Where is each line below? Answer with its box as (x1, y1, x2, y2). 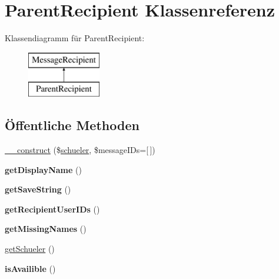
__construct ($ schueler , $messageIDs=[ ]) (5, 144, 155, 156)
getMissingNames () (5, 222, 87, 235)
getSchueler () (5, 243, 55, 255)
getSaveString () (5, 183, 71, 195)
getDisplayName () (5, 163, 82, 175)
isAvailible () (5, 262, 56, 274)
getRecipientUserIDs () (5, 202, 100, 215)
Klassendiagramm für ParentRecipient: (5, 32, 145, 44)
